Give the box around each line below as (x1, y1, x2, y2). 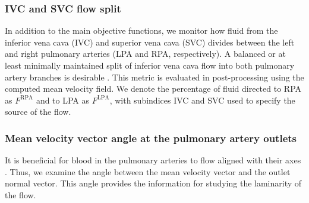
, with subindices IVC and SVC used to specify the (109, 94, 295, 106)
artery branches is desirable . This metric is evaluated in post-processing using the (5, 70, 304, 83)
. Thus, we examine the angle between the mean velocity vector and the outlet (5, 165, 291, 178)
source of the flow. (5, 105, 71, 118)
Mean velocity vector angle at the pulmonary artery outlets (5, 130, 297, 145)
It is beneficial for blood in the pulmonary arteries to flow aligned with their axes (5, 154, 301, 166)
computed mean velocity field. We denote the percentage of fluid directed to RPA (5, 82, 302, 95)
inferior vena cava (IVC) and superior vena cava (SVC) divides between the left (5, 36, 295, 48)
